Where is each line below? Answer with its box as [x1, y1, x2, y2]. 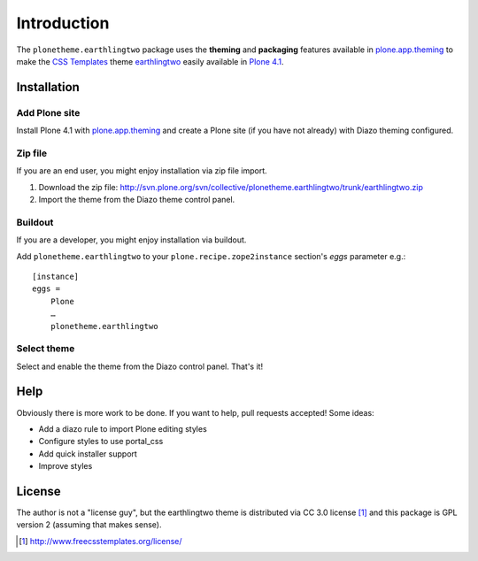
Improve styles [38, 461, 93, 472]
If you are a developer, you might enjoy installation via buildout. [16, 234, 247, 245]
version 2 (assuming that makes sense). [16, 519, 162, 530]
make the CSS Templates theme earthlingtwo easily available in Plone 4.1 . [16, 56, 284, 66]
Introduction [16, 13, 110, 33]
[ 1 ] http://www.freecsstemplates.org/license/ [19, 535, 182, 546]
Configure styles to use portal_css [38, 436, 164, 447]
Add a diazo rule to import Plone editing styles [38, 423, 207, 434]
